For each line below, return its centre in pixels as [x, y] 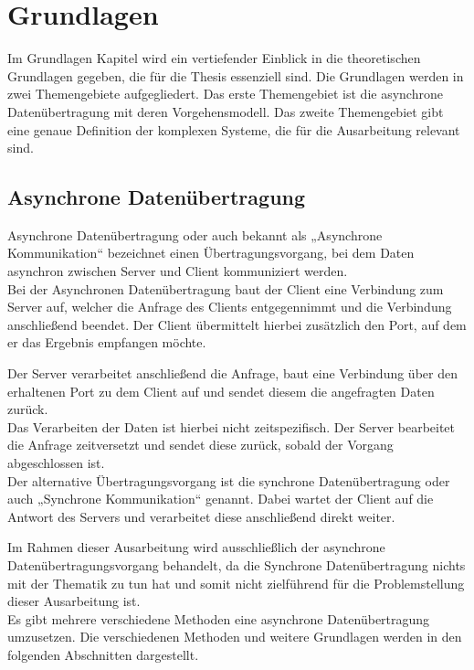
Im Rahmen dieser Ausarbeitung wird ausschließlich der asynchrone [196, 547]
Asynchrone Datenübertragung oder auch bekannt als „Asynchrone [195, 234]
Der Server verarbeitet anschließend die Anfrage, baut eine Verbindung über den [232, 373]
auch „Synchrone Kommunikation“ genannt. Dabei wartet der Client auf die [221, 499]
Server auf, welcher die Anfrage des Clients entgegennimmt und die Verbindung [230, 307]
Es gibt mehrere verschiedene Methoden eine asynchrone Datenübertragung [219, 618]
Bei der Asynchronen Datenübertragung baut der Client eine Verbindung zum [226, 288]
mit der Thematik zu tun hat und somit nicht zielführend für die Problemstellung [236, 583]
